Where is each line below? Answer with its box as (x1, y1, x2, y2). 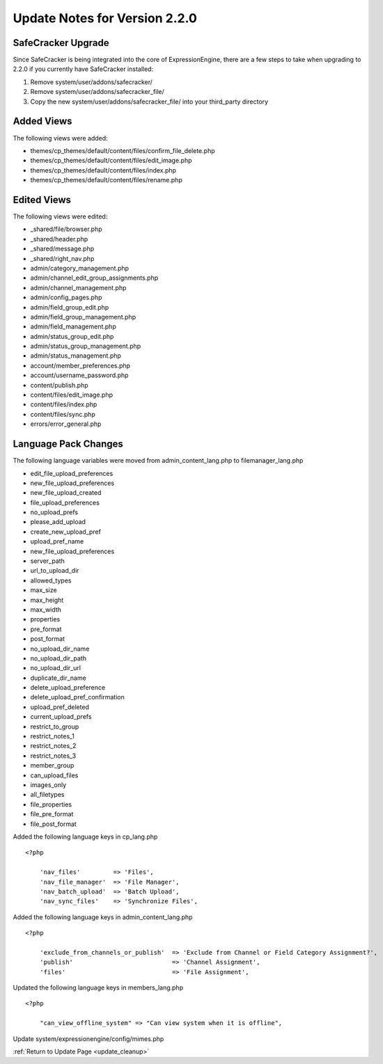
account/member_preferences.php (30, 361, 131, 370)
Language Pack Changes (13, 438, 123, 450)
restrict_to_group (30, 722, 79, 731)
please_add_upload (30, 518, 86, 526)
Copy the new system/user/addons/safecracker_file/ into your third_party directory (30, 97, 268, 106)
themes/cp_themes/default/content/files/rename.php (30, 176, 182, 184)
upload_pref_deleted (30, 703, 90, 711)
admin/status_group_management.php (30, 342, 141, 351)
